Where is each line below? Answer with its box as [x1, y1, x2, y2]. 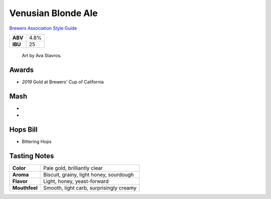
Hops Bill [9, 125, 38, 134]
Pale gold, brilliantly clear [43, 164, 103, 171]
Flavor [12, 177, 28, 184]
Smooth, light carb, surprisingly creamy [43, 184, 137, 191]
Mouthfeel [12, 184, 38, 191]
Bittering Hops [22, 139, 52, 145]
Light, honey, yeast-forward [43, 177, 109, 184]
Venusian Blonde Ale [9, 8, 98, 19]
